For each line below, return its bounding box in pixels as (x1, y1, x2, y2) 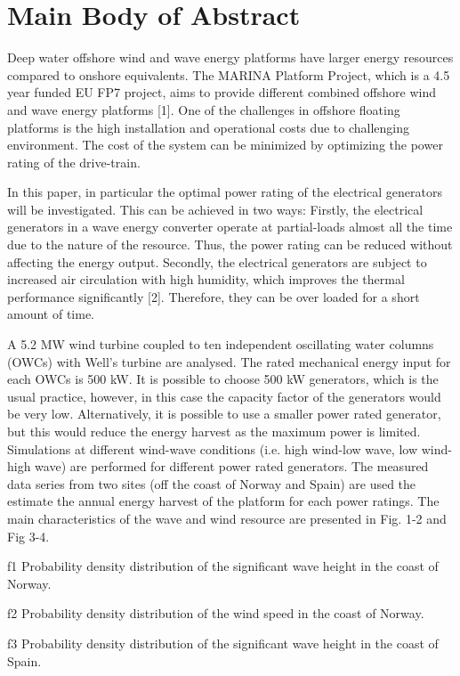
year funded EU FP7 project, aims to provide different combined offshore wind (7, 83, 437, 102)
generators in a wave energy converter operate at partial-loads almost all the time (7, 217, 453, 236)
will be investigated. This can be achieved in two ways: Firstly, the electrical (7, 200, 424, 218)
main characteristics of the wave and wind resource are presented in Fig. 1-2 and (7, 509, 447, 527)
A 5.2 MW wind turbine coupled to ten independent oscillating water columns (7, 335, 434, 354)
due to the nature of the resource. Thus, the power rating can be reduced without (7, 235, 453, 254)
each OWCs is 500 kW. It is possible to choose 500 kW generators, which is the (7, 370, 439, 388)
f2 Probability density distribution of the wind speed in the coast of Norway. (7, 604, 424, 623)
